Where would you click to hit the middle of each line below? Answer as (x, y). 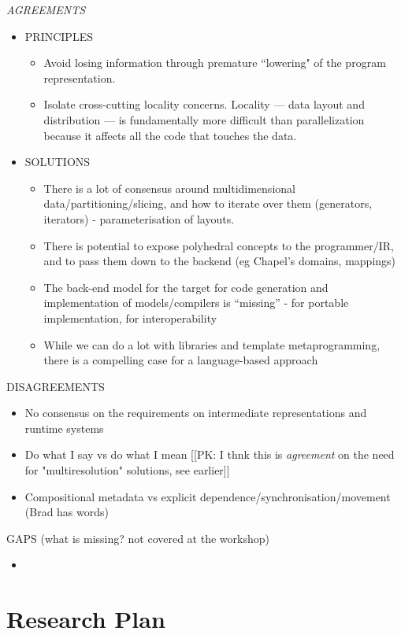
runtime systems (64, 428)
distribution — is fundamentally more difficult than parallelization (204, 119)
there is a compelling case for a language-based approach (181, 360)
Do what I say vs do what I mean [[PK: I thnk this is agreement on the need (210, 454)
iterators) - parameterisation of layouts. (139, 218)
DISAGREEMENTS (56, 386)
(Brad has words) (67, 512)
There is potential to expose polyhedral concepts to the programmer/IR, (219, 245)
